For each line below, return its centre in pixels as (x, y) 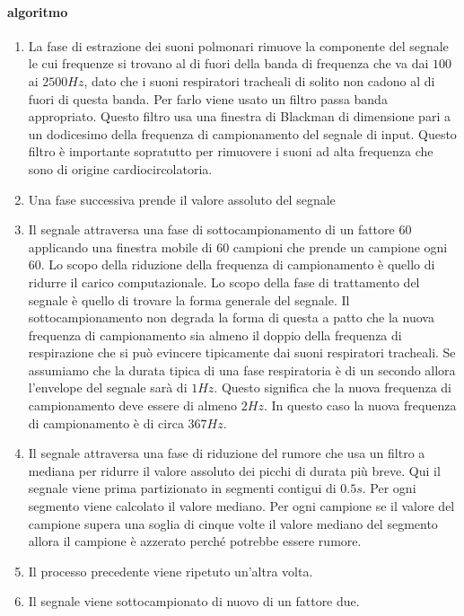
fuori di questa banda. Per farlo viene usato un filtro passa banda (208, 98)
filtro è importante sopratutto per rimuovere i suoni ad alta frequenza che (231, 151)
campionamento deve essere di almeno (133, 405)
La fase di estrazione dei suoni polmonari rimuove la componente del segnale (238, 45)
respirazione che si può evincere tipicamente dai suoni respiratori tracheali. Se (242, 352)
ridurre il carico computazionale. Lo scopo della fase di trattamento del (224, 282)
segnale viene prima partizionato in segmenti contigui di (182, 488)
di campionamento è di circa (106, 422)
